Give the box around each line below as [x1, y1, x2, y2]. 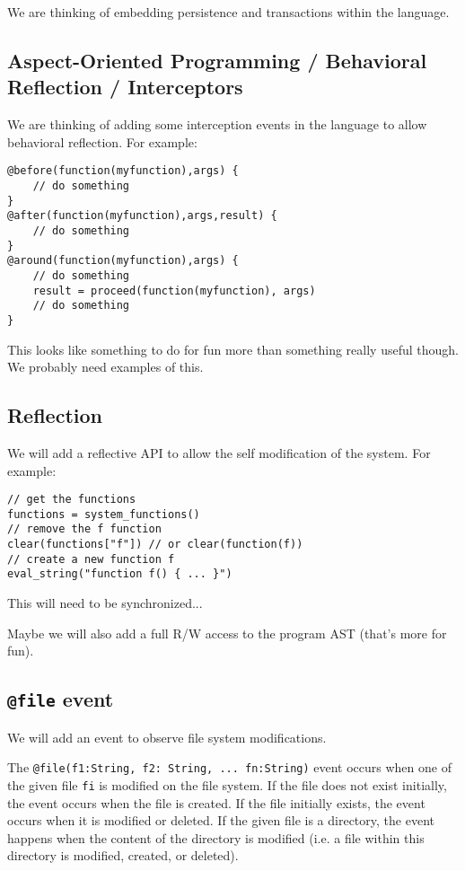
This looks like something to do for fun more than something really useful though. [7, 339, 459, 358]
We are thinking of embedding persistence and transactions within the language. [7, 3, 450, 21]
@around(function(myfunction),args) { [7, 254, 239, 268]
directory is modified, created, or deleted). [7, 846, 239, 865]
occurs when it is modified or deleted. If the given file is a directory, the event [7, 811, 434, 830]
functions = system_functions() [7, 507, 200, 521]
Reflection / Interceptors [7, 73, 243, 101]
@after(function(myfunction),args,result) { [7, 209, 277, 223]
